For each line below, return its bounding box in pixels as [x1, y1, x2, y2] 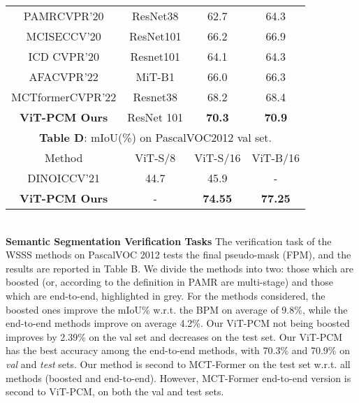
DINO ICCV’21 [27, 170, 101, 186]
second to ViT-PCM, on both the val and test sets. [6, 384, 224, 399]
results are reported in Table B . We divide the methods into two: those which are [6, 261, 354, 275]
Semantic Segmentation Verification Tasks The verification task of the [6, 233, 332, 248]
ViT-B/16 [251, 149, 300, 166]
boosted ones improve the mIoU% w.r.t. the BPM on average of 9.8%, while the [6, 302, 348, 316]
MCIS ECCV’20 [26, 28, 101, 44]
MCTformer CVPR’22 [11, 89, 117, 105]
